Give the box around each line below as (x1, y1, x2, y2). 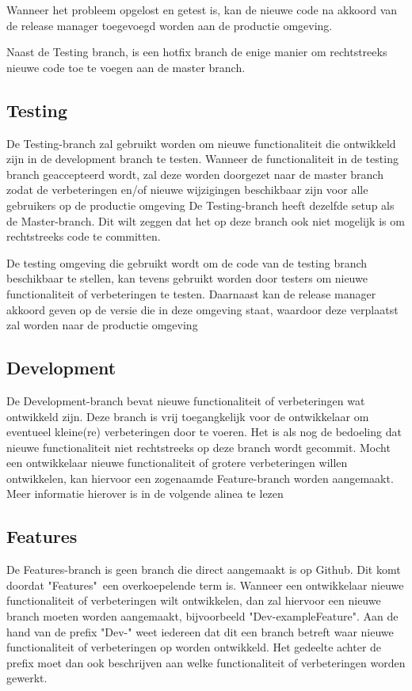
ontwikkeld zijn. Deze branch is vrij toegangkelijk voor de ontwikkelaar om (6, 408, 369, 424)
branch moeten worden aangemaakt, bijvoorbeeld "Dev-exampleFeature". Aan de (6, 608, 399, 625)
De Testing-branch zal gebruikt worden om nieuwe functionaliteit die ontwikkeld (6, 135, 396, 151)
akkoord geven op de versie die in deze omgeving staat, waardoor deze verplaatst (6, 301, 399, 317)
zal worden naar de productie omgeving (6, 317, 198, 333)
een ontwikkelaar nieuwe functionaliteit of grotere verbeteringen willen (6, 454, 348, 471)
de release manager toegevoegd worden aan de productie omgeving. (6, 17, 333, 33)
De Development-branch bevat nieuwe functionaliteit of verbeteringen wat (6, 392, 365, 408)
